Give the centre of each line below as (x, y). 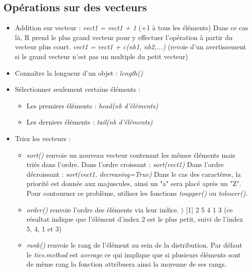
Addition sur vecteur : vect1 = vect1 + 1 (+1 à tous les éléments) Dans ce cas (131, 28)
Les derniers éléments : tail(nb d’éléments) (90, 122)
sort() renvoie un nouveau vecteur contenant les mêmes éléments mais (131, 155)
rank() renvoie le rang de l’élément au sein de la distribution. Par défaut (134, 245)
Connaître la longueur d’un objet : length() (79, 73)
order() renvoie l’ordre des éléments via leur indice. (103, 209)
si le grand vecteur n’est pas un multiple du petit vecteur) (101, 56)
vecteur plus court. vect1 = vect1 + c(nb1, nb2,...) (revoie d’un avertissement (130, 47)
